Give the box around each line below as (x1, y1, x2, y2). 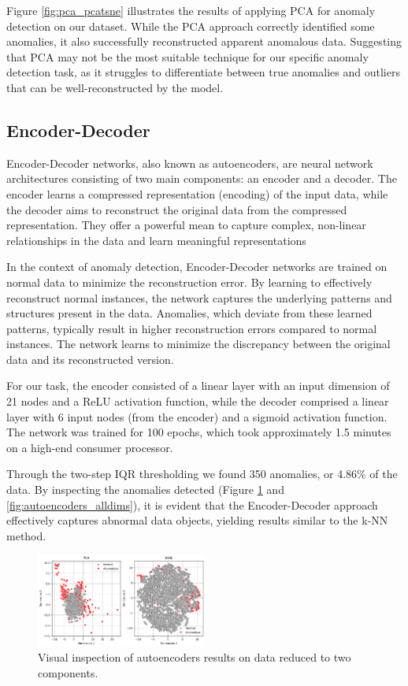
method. (6, 527, 46, 543)
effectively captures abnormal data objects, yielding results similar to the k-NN (6, 512, 388, 528)
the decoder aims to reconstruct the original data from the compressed (6, 201, 347, 217)
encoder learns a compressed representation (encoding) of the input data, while (6, 185, 388, 202)
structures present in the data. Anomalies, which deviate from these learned (6, 305, 373, 321)
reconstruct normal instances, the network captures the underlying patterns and (6, 289, 392, 306)
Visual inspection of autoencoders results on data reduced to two (38, 649, 351, 666)
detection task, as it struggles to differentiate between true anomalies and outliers (6, 64, 400, 80)
